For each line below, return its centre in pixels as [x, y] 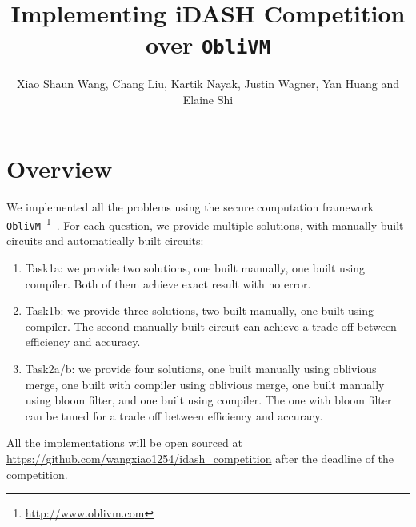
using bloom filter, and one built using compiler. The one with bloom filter [208, 400]
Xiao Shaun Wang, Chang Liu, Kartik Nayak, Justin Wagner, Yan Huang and [208, 84]
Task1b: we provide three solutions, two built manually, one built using [199, 310]
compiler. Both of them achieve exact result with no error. [168, 283]
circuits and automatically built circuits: [105, 241]
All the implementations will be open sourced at [124, 443]
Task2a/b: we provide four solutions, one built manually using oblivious [201, 369]
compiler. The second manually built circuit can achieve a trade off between [211, 326]
